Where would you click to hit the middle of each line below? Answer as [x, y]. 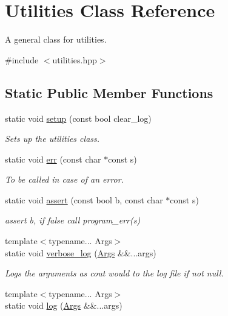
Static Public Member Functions [109, 92]
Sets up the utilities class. [52, 139]
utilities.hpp [75, 59]
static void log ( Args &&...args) [64, 305]
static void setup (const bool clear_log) [78, 118]
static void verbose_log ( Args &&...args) [81, 252]
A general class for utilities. [56, 39]
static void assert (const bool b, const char [84, 199]
